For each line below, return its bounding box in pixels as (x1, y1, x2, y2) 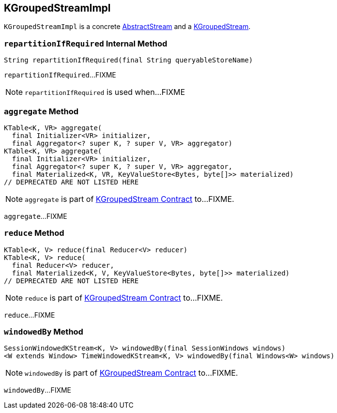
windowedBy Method (4, 327, 83, 337)
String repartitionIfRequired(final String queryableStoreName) (4, 56, 253, 64)
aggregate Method (4, 106, 79, 116)
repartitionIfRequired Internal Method (4, 38, 168, 48)
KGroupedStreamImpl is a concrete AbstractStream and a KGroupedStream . (4, 22, 251, 31)
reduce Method (4, 228, 64, 238)
